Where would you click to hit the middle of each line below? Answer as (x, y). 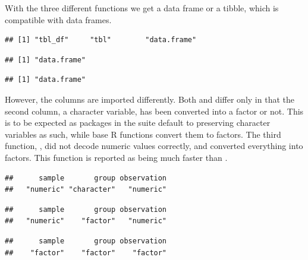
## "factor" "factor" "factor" (86, 253)
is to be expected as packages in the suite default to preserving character (138, 123)
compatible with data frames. (58, 19)
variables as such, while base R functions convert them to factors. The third (143, 134)
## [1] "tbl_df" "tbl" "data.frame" (101, 40)
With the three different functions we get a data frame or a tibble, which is (142, 8)
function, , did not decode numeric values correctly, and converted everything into (154, 146)
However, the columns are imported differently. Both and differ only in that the (150, 99)
